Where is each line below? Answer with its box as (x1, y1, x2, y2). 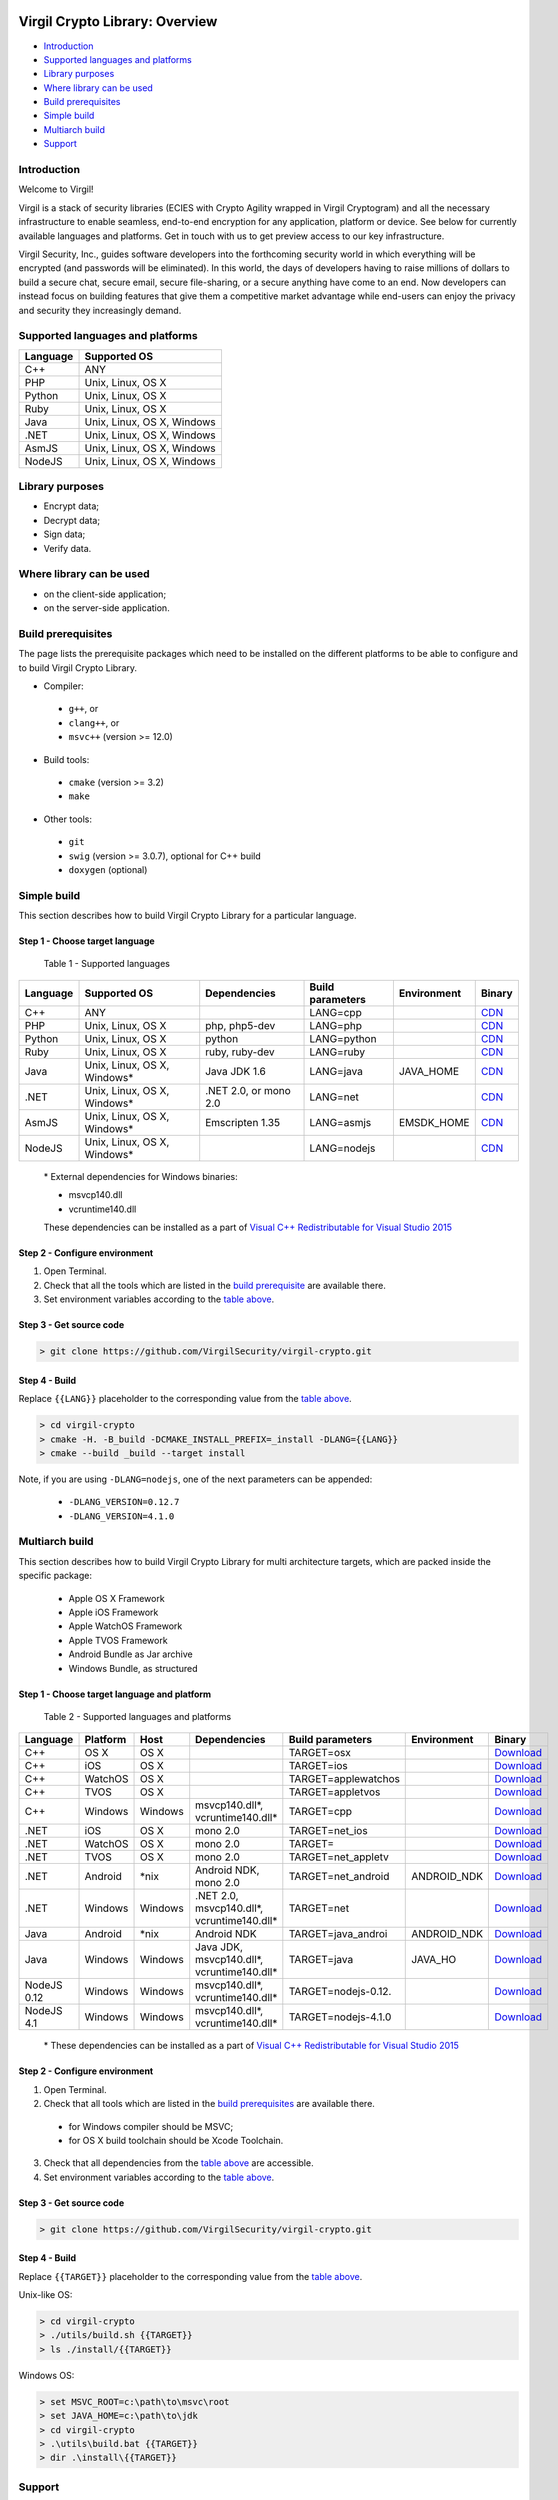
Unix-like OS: (18, 2289, 73, 2301)
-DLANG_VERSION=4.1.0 (68, 1510, 175, 1522)
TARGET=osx (288, 1746, 352, 1760)
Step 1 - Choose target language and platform (18, 1688, 212, 1700)
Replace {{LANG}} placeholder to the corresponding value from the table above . (18, 1393, 352, 1405)
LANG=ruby (309, 1045, 365, 1059)
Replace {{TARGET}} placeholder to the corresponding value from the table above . (18, 2270, 363, 2282)
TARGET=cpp (288, 1805, 353, 1819)
